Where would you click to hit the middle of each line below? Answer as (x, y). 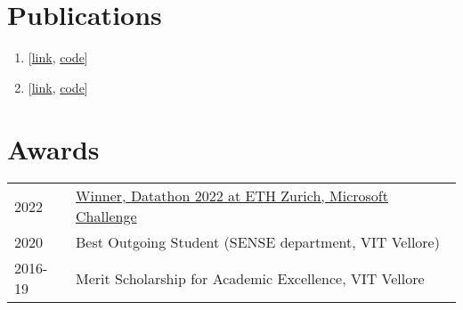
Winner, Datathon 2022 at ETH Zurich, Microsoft (232, 196)
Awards (53, 148)
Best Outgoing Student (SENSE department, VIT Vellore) (258, 242)
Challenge (106, 216)
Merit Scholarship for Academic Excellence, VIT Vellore (250, 278)
